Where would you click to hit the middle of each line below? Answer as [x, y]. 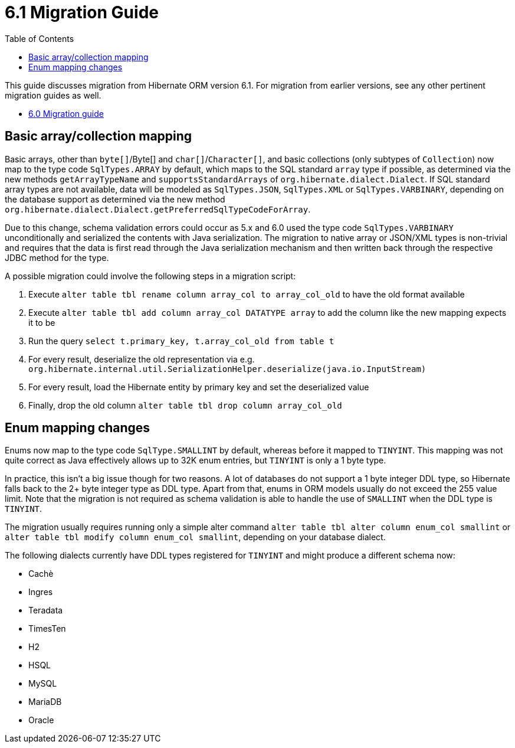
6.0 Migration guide [66, 113]
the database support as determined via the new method [115, 199]
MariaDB [45, 702]
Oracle [41, 720]
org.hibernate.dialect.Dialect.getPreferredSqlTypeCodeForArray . [158, 209]
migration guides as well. [53, 95]
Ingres [41, 592]
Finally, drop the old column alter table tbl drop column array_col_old [185, 405]
